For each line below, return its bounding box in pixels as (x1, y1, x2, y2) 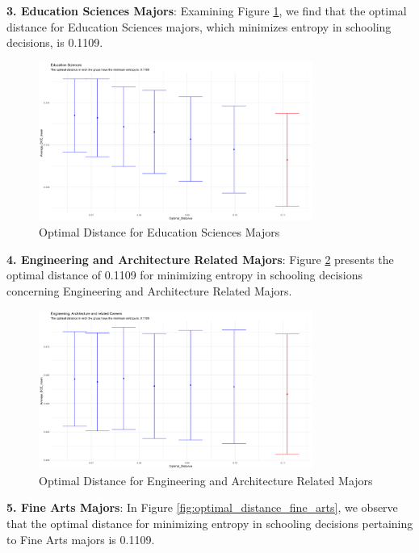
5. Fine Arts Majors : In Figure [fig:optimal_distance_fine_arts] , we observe (6, 499, 398, 516)
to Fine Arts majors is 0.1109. (6, 530, 155, 547)
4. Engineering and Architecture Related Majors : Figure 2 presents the (6, 250, 394, 267)
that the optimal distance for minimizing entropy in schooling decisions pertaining (6, 515, 413, 532)
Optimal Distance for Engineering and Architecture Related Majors (39, 471, 373, 488)
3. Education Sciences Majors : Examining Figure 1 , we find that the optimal (6, 2, 407, 19)
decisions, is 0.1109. (6, 34, 103, 51)
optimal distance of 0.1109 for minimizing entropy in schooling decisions (6, 266, 363, 283)
